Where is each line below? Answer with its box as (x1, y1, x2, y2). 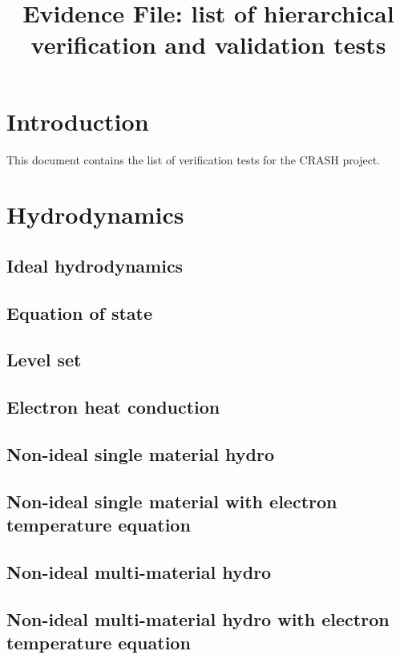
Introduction (6, 104, 149, 137)
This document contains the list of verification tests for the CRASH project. (6, 151, 381, 168)
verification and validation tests (30, 28, 386, 61)
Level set (6, 347, 82, 372)
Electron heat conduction (6, 394, 220, 419)
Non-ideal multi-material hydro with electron (6, 606, 390, 631)
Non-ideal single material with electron (6, 488, 337, 513)
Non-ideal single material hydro (6, 441, 275, 466)
